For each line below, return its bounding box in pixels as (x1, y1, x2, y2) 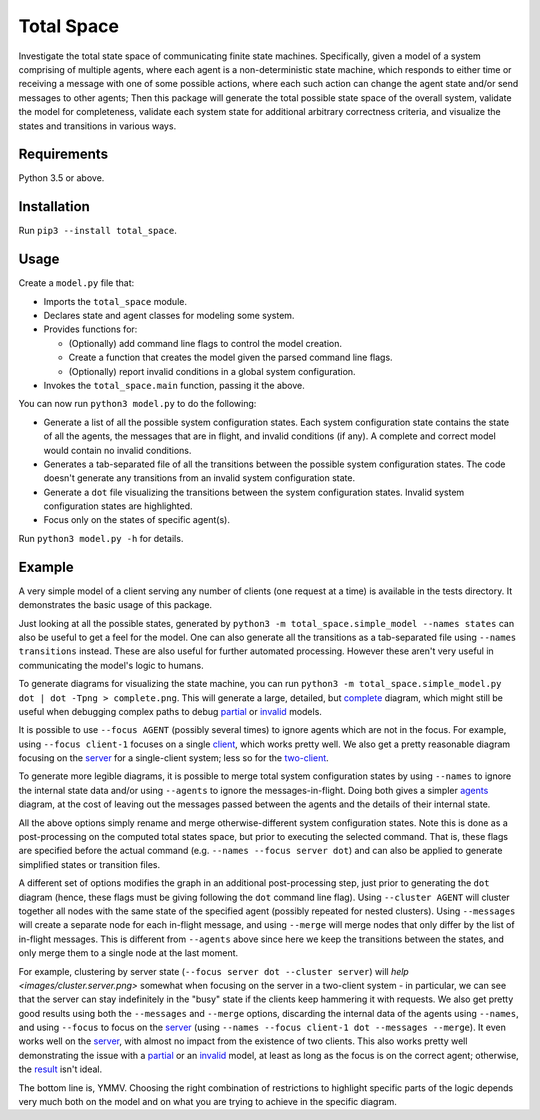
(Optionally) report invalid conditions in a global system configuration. (68, 365, 356, 377)
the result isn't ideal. (18, 1063, 103, 1075)
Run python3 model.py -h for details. (18, 532, 184, 544)
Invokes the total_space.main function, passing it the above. (43, 379, 305, 391)
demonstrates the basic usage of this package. (18, 599, 213, 611)
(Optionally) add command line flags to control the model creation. (68, 337, 342, 349)
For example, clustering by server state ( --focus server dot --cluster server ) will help (18, 965, 409, 977)
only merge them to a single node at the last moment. (18, 947, 239, 959)
